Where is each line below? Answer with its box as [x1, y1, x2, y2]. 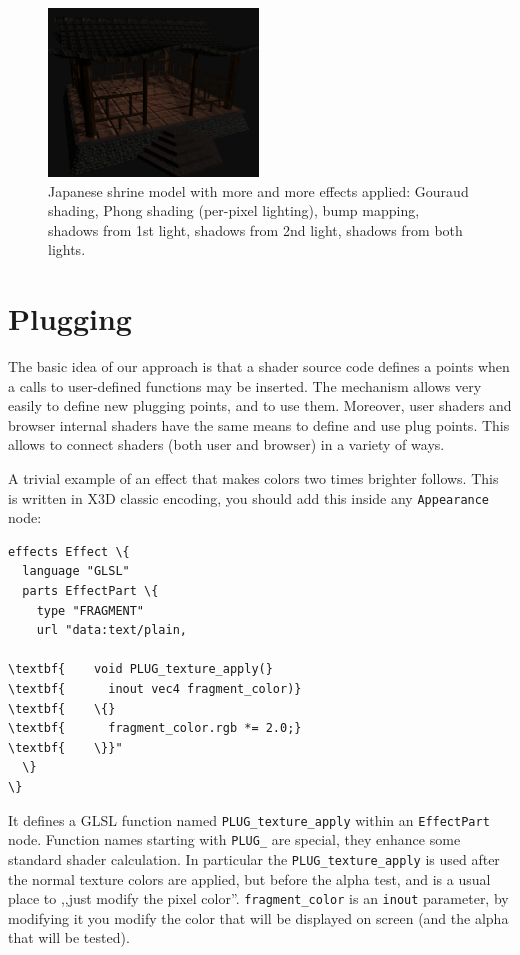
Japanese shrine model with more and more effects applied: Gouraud [48, 180, 469, 201]
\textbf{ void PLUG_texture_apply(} [8, 662, 273, 677]
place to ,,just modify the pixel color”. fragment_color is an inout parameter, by [8, 888, 509, 909]
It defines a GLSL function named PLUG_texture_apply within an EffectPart [8, 809, 490, 830]
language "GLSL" [22, 564, 130, 579]
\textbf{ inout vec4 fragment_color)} [8, 681, 302, 696]
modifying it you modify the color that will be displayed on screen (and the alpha [8, 907, 509, 928]
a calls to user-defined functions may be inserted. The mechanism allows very [8, 375, 482, 396]
